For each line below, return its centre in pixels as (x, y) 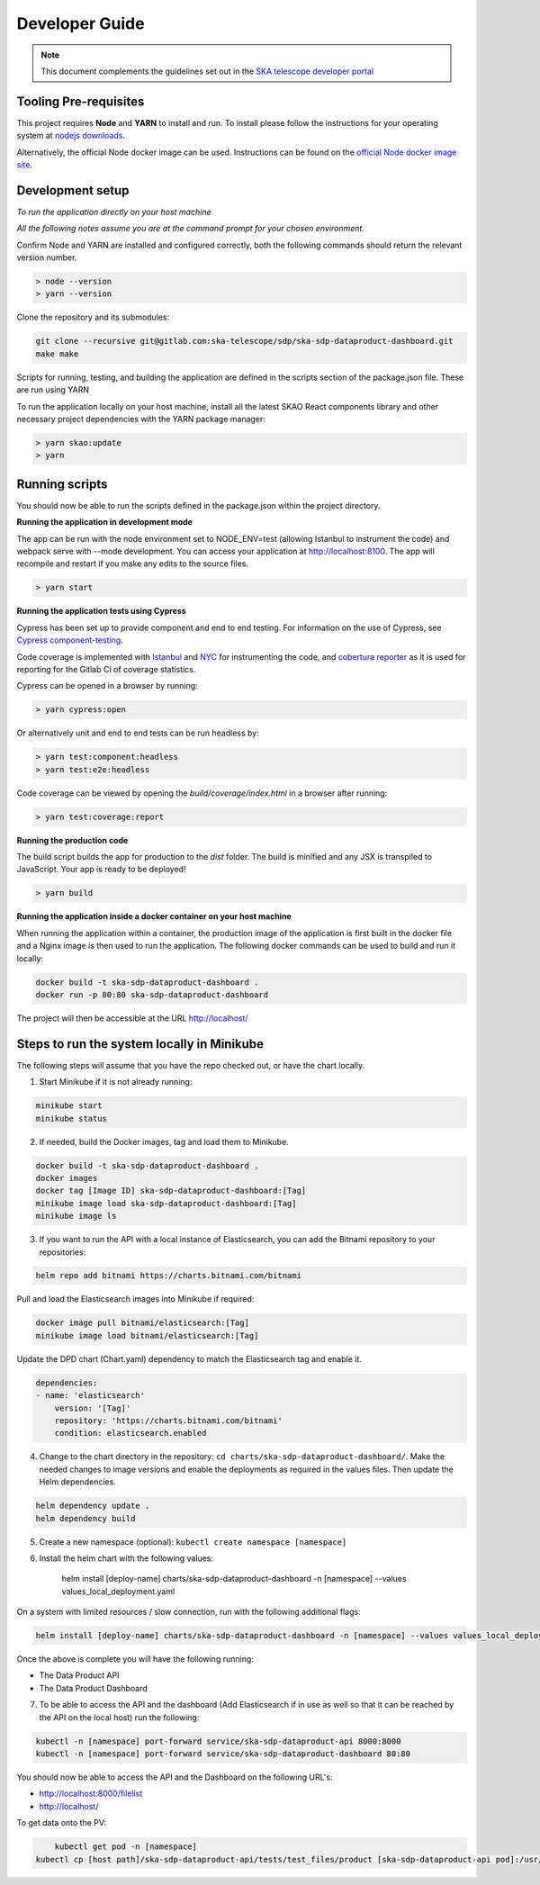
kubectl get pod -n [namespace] (126, 1847)
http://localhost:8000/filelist (91, 1794)
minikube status (72, 1118)
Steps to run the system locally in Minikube (140, 1044)
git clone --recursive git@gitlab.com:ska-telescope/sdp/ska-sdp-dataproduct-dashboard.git (244, 341)
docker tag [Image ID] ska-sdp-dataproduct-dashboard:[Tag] (171, 1191)
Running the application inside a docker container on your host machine (154, 916)
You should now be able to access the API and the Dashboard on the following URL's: (175, 1777)
